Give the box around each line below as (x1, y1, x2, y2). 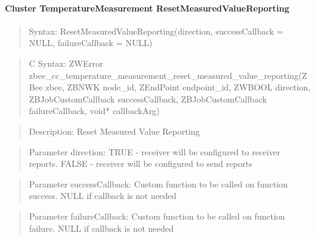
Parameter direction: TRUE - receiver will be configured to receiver (29, 145, 280, 158)
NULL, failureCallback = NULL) (29, 36, 153, 49)
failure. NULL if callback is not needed (29, 221, 174, 234)
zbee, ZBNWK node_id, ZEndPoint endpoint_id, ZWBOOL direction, (45, 81, 311, 93)
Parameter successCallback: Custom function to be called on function (29, 177, 288, 190)
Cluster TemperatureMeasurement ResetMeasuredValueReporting (5, 1, 289, 14)
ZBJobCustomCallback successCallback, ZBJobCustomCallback (29, 92, 267, 105)
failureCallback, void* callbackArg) (29, 104, 160, 117)
